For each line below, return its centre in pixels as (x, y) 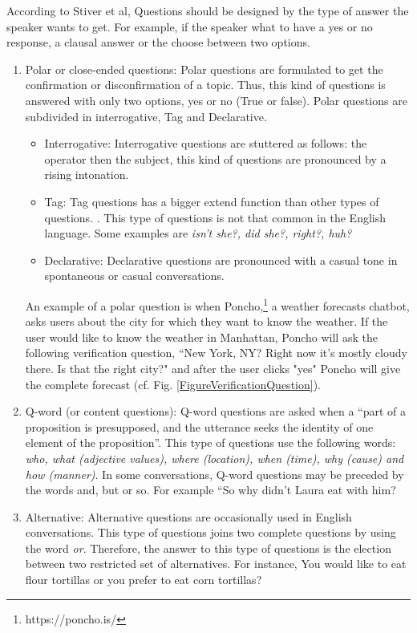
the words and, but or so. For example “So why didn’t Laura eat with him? (211, 490)
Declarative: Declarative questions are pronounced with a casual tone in (221, 260)
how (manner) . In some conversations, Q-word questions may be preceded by (215, 474)
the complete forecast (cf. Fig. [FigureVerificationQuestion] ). (173, 384)
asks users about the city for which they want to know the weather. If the (206, 321)
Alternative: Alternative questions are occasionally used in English (188, 516)
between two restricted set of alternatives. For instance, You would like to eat (216, 564)
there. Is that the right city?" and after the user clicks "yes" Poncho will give (213, 368)
